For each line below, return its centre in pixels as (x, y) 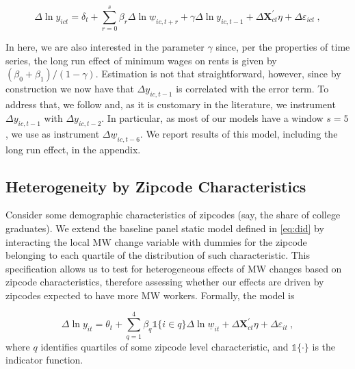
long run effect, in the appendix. (73, 149)
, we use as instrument (53, 133)
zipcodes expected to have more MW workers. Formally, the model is (150, 295)
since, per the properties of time (283, 47)
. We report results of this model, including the (239, 133)
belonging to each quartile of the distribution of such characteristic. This (158, 255)
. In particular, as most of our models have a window (212, 117)
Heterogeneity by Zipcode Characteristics (156, 186)
